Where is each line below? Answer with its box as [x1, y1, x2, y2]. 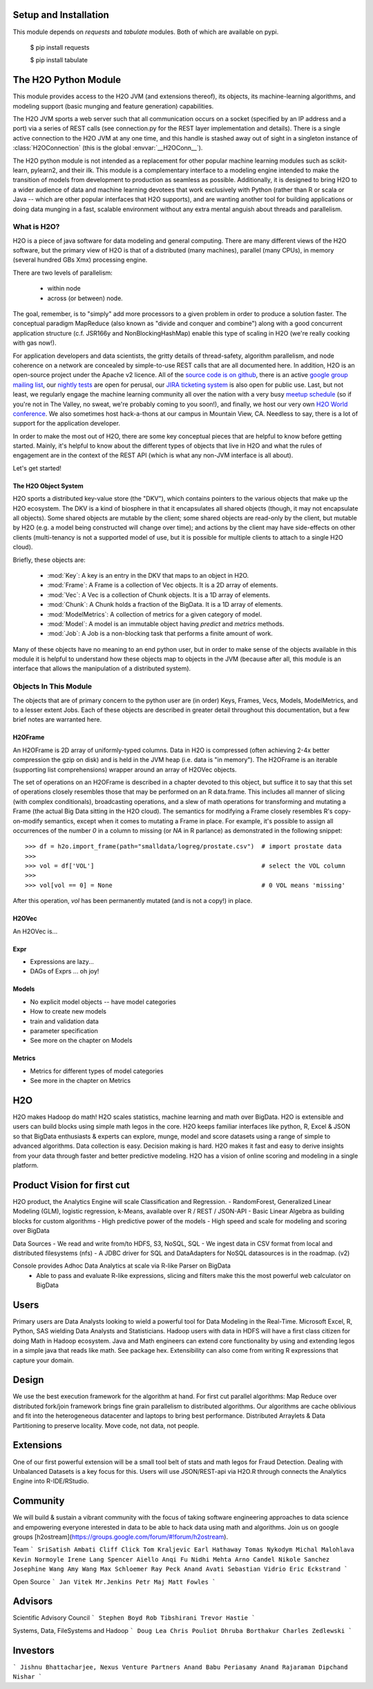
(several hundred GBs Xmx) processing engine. [12, 256, 148, 264]
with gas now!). [12, 339, 57, 347]
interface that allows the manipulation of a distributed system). [12, 664, 191, 673]
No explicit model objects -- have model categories [30, 997, 176, 1006]
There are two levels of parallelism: [12, 268, 113, 277]
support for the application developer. [12, 419, 121, 428]
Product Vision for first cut [12, 1179, 131, 1191]
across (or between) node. [47, 294, 124, 302]
